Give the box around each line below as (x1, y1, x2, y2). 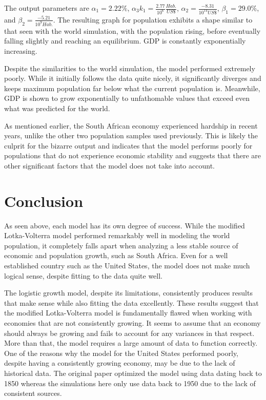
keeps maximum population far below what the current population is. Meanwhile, (4, 82, 260, 93)
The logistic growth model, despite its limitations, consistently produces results (4, 287, 253, 298)
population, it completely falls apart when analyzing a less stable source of (4, 240, 238, 250)
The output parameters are (4, 3, 89, 13)
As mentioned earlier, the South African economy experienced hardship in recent (4, 120, 258, 131)
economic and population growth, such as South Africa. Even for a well (4, 250, 228, 261)
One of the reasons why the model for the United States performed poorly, (4, 347, 239, 358)
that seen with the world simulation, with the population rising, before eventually (4, 25, 261, 36)
